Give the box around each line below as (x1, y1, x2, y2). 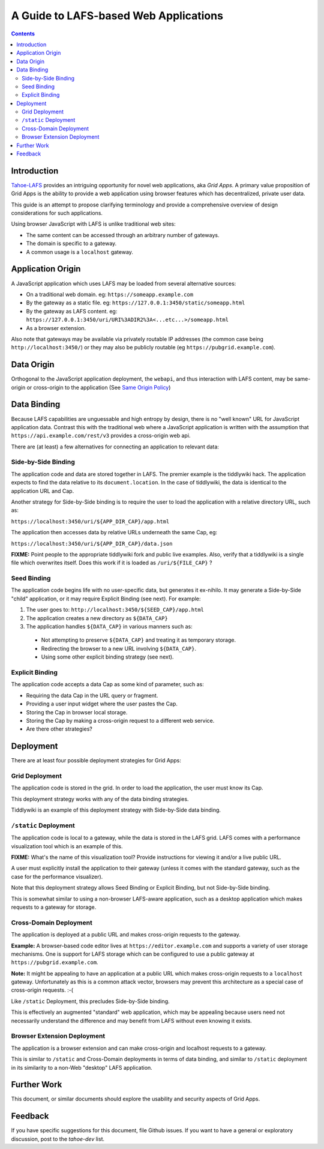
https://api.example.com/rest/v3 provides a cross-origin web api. (11, 432, 191, 439)
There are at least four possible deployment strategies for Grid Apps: (11, 757, 181, 764)
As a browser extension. (26, 324, 86, 331)
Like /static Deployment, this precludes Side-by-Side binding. (11, 997, 170, 1005)
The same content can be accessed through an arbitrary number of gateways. (26, 231, 220, 238)
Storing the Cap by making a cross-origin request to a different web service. (26, 717, 215, 724)
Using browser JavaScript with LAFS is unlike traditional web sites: (11, 220, 176, 228)
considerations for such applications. (11, 210, 103, 217)
